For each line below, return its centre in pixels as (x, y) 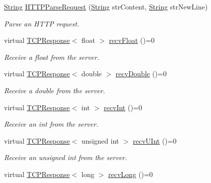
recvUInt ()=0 (155, 140)
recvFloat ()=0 (132, 40)
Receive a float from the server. (52, 57)
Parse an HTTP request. (42, 23)
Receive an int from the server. (51, 124)
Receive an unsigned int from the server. (66, 157)
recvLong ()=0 (131, 174)
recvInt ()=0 (123, 107)
